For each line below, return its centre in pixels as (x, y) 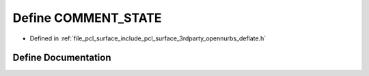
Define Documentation (62, 58)
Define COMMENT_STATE (87, 18)
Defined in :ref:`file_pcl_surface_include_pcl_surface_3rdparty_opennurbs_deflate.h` (148, 38)
